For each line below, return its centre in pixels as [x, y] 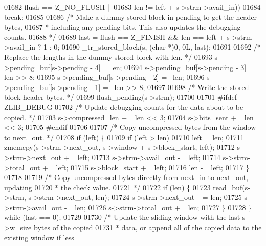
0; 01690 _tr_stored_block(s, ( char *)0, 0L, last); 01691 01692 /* [157, 47]
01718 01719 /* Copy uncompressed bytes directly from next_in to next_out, [126, 177]
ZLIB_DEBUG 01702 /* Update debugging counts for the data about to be [124, 107]
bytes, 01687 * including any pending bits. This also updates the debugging [123, 27]
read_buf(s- [231, 187]
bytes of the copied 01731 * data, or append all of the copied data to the [148, 227]
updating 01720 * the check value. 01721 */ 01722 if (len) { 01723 [107, 187]
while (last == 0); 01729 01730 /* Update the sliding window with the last [122, 217]
